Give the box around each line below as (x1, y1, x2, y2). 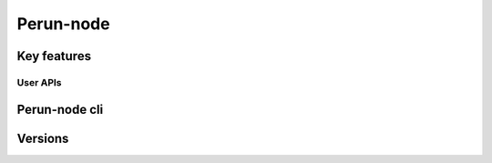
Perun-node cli (16, 101, 104, 117)
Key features (16, 48, 91, 64)
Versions (16, 130, 69, 146)
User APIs (16, 76, 62, 88)
